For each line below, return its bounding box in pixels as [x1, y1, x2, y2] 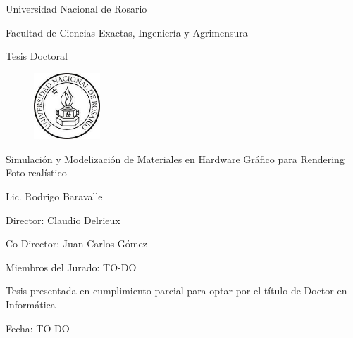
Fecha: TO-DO [6, 320, 70, 335]
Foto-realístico [6, 165, 67, 180]
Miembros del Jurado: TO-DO [6, 259, 137, 274]
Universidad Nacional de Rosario [6, 1, 147, 15]
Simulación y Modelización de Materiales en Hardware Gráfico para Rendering [6, 151, 345, 166]
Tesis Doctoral [6, 48, 68, 63]
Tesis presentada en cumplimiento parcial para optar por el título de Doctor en [6, 283, 347, 298]
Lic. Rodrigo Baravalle [6, 189, 103, 204]
